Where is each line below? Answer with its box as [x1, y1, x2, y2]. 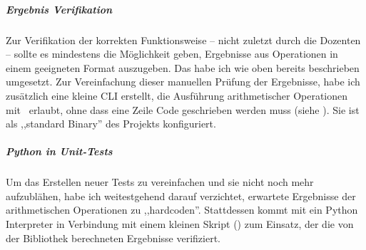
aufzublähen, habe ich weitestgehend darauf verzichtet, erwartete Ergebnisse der [6, 188, 356, 203]
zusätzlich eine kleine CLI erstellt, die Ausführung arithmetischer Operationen [6, 88, 348, 103]
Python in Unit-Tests [6, 144, 113, 159]
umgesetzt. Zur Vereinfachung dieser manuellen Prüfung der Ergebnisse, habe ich [6, 74, 360, 89]
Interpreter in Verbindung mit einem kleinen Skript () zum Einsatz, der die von [6, 217, 354, 231]
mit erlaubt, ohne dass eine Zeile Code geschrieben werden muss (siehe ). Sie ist [6, 102, 360, 117]
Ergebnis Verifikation [6, 1, 113, 16]
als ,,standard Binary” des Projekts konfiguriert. [6, 116, 216, 131]
